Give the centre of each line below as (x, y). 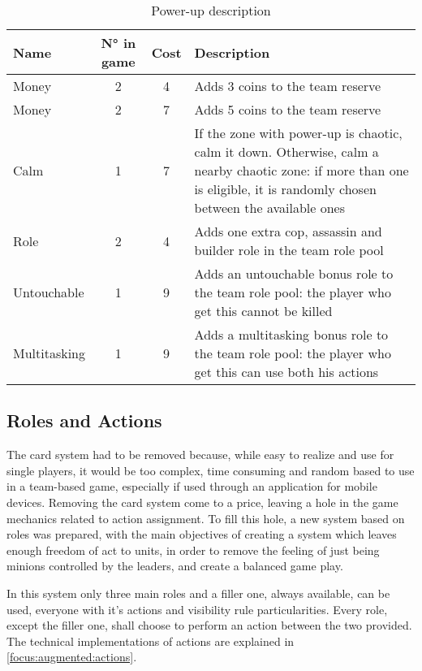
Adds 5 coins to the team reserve (288, 109)
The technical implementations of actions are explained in (151, 641)
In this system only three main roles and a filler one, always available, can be (198, 593)
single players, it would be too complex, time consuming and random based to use (211, 470)
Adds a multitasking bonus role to (291, 334)
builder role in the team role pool (289, 250)
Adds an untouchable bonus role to (294, 273)
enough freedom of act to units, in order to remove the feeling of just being (193, 550)
